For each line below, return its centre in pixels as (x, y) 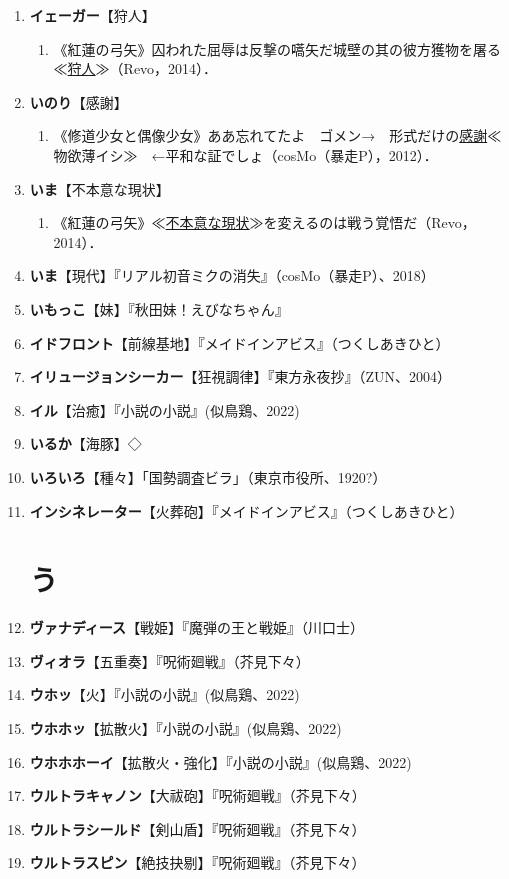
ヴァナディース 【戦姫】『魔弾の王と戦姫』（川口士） (197, 627)
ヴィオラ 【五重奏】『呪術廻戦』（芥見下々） (169, 660)
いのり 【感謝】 (78, 101)
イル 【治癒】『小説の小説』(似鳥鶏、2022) (164, 409)
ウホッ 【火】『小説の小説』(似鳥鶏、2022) (164, 694)
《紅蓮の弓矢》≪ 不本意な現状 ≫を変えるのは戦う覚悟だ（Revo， (264, 222)
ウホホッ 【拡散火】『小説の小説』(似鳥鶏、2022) (185, 728)
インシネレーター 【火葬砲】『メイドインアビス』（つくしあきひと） (246, 510)
